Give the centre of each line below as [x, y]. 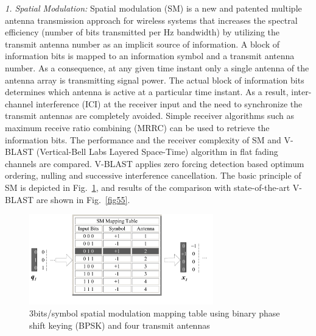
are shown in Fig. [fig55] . [83, 199]
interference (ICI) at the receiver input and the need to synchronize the [169, 103]
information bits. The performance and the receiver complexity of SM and [143, 139]
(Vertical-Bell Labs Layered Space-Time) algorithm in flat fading [157, 152]
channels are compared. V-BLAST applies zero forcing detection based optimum [155, 163]
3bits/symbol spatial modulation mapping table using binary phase [155, 313]
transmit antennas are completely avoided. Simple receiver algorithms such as [149, 116]
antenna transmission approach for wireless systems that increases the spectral [151, 20]
